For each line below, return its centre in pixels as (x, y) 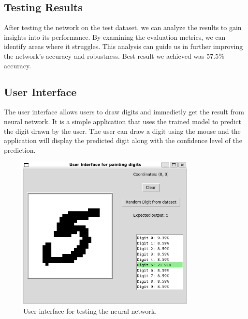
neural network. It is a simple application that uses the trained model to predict (123, 121)
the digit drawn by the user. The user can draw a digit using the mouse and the (122, 131)
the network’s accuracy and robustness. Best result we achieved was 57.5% (114, 56)
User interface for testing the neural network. (90, 311)
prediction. (20, 150)
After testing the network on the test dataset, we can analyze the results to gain (123, 27)
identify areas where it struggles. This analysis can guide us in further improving (124, 46)
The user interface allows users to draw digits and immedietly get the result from (124, 112)
